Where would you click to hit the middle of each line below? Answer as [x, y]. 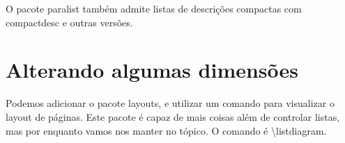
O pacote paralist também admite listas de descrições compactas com [154, 8]
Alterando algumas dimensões [152, 70]
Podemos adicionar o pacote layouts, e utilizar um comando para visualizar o [170, 103]
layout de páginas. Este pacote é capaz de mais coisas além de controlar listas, [173, 116]
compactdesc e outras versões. [69, 22]
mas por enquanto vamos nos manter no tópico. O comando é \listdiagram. [166, 130]
